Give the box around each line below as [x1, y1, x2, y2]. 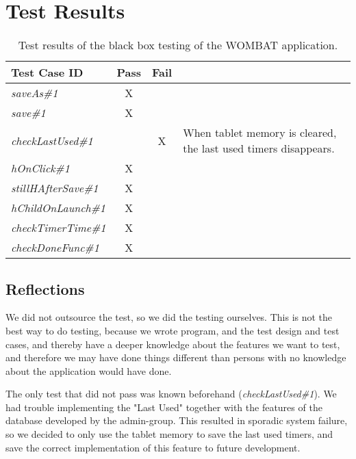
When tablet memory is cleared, [183, 124, 337, 141]
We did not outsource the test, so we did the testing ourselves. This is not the [5, 310, 333, 324]
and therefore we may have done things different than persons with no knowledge [5, 350, 346, 365]
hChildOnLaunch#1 [11, 200, 106, 216]
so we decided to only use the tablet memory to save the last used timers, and [5, 427, 333, 441]
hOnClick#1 [11, 160, 70, 176]
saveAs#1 [11, 85, 58, 101]
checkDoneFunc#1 [11, 239, 99, 256]
